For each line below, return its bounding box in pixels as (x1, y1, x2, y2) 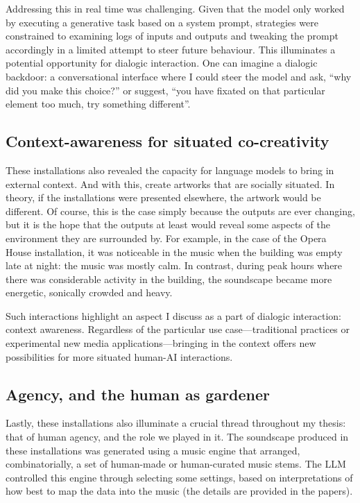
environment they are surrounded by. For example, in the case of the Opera (6, 230, 327, 245)
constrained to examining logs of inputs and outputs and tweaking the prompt (6, 28, 338, 43)
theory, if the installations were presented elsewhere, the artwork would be (6, 190, 321, 205)
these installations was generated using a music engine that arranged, (6, 443, 300, 457)
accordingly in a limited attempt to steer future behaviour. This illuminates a (6, 42, 336, 56)
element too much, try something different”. (6, 96, 191, 111)
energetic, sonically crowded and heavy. (6, 285, 173, 300)
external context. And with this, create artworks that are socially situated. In (6, 176, 335, 191)
